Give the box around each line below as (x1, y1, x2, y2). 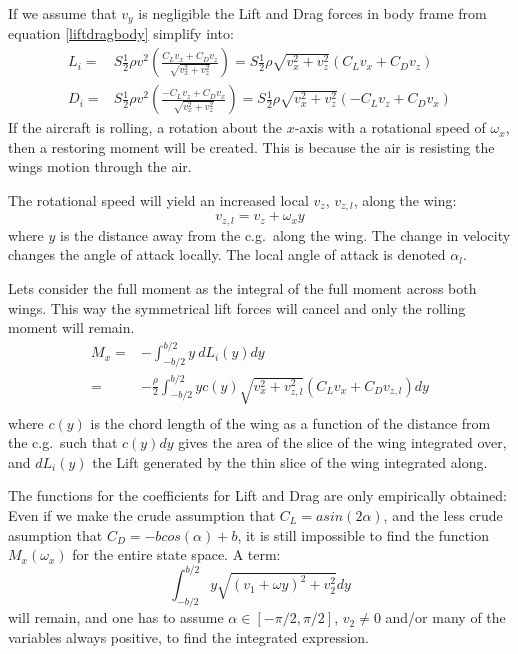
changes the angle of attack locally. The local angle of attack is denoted (8, 244, 446, 265)
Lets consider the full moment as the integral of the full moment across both (8, 277, 477, 298)
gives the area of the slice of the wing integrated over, (178, 432, 507, 453)
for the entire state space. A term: (72, 544, 281, 565)
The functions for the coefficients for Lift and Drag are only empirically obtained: (8, 485, 507, 506)
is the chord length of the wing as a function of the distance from (90, 412, 491, 433)
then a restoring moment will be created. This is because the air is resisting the (8, 136, 495, 157)
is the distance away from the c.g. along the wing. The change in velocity (60, 224, 511, 245)
